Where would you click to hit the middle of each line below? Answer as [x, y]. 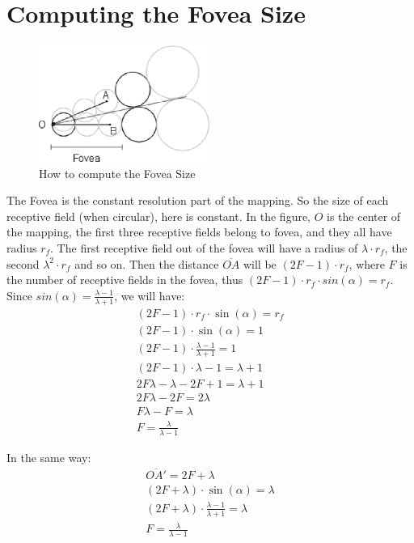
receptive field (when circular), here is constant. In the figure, [159, 216]
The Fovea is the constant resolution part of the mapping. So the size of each [198, 200]
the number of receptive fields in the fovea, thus [125, 280]
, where [367, 263]
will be [260, 263]
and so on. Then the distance [147, 263]
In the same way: [49, 457]
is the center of [364, 216]
